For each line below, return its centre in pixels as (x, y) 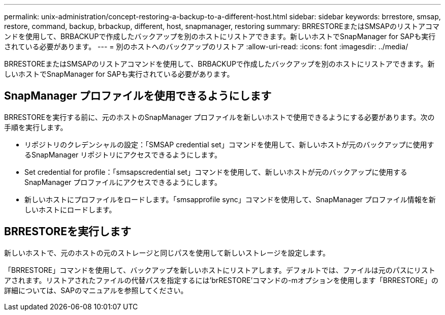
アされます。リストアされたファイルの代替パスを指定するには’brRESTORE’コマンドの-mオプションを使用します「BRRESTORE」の (221, 280)
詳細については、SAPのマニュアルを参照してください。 (96, 290)
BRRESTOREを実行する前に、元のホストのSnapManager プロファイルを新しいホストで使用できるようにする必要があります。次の (219, 117)
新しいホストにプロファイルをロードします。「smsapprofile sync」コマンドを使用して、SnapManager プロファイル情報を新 (230, 199)
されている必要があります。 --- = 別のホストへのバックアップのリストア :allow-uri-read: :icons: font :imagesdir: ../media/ (206, 46)
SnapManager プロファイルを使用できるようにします (138, 96)
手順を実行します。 (36, 127)
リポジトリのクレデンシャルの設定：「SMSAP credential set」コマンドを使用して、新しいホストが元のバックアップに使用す (229, 144)
